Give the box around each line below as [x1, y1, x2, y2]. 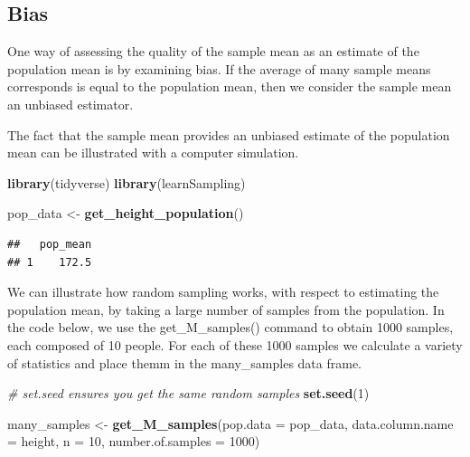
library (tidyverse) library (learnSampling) [7, 173, 246, 192]
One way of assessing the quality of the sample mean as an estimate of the [7, 42, 419, 61]
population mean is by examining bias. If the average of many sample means [7, 59, 431, 78]
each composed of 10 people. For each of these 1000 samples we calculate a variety [7, 335, 463, 354]
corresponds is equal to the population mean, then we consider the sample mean [7, 77, 452, 96]
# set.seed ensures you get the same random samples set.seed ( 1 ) [7, 384, 370, 403]
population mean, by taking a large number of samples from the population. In [7, 300, 445, 319]
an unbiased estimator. [7, 94, 134, 113]
